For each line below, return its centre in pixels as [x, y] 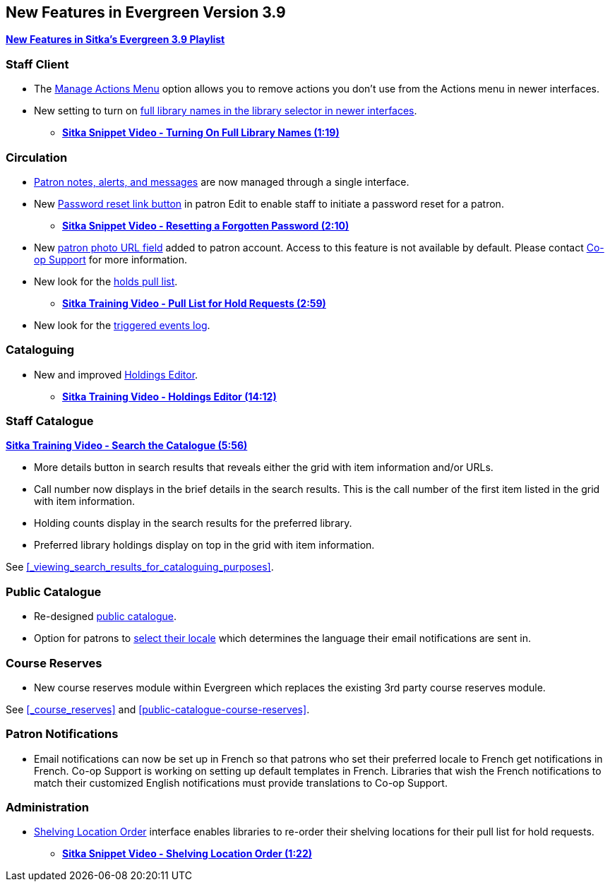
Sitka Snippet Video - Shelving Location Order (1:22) [187, 854]
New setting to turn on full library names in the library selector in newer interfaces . [226, 111]
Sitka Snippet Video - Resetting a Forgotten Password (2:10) [206, 225]
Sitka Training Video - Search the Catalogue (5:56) [127, 446]
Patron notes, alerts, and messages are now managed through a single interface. [222, 181]
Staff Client [37, 64]
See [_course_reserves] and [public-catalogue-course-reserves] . [158, 709]
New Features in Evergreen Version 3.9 [146, 12]
